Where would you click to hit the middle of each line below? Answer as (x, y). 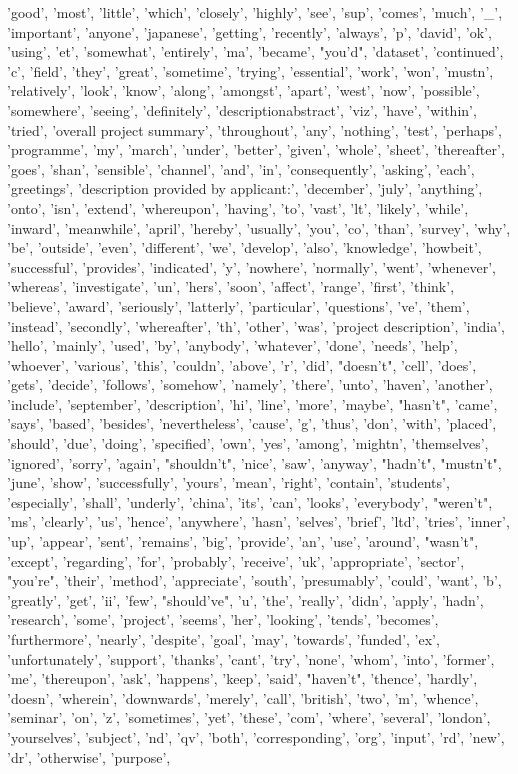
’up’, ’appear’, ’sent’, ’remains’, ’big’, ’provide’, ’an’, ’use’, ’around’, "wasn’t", (243, 541)
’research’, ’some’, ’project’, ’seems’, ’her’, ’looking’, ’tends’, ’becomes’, (223, 619)
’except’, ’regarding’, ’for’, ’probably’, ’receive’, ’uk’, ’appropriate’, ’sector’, (236, 560)
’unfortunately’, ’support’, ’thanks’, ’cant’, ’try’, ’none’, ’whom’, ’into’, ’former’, (251, 658)
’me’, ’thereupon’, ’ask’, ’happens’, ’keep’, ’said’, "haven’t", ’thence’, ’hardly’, (242, 678)
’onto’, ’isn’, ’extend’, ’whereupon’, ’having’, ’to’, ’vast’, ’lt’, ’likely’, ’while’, (238, 207)
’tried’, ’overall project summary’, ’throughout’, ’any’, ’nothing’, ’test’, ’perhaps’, (254, 129)
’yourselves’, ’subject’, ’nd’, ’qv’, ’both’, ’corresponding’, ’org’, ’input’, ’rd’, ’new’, (256, 736)
